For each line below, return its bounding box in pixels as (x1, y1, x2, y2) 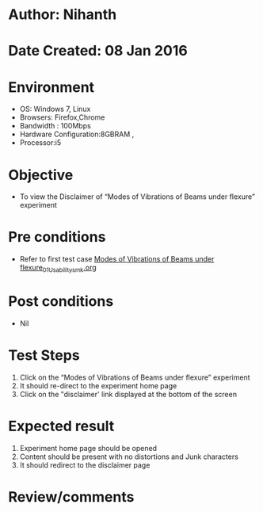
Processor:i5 (19, 138, 62, 147)
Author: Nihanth (8, 6, 117, 24)
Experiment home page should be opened (19, 443, 157, 453)
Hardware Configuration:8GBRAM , (19, 129, 135, 139)
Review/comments (8, 487, 135, 506)
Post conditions (8, 292, 114, 311)
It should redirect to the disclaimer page (19, 460, 151, 469)
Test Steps (8, 346, 81, 365)
